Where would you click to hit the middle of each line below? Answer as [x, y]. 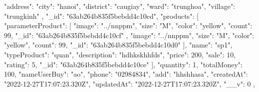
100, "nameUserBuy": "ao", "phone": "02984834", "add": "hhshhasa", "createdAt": [126, 74]
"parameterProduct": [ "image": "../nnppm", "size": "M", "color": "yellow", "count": [128, 25]
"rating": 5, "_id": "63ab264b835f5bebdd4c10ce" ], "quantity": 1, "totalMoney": [123, 64]
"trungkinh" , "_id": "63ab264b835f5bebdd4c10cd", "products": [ [101, 16]
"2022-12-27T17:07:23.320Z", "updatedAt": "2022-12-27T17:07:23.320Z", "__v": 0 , [130, 83]
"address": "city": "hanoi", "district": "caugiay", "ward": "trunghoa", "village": [120, 6]
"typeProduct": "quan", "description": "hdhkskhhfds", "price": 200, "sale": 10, [120, 54]
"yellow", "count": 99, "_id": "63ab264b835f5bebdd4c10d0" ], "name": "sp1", [118, 45]
